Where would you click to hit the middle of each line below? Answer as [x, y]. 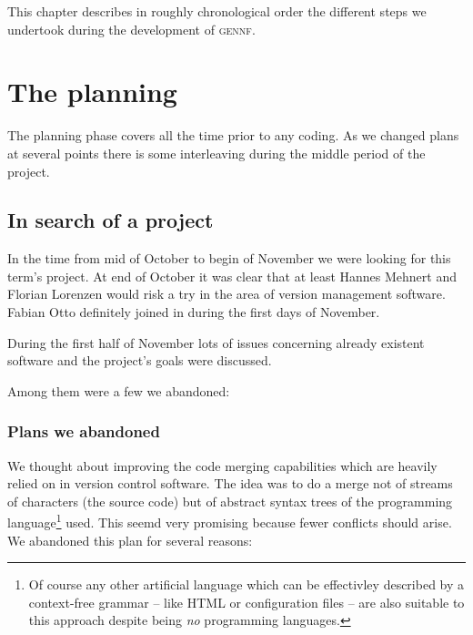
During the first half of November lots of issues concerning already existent [216, 342]
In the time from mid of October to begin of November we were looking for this [229, 258]
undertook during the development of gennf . [131, 29]
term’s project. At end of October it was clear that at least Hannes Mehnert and [232, 276]
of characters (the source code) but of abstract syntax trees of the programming [230, 501]
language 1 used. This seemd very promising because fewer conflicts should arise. [230, 521]
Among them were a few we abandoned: [119, 390]
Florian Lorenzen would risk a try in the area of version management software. [226, 294]
